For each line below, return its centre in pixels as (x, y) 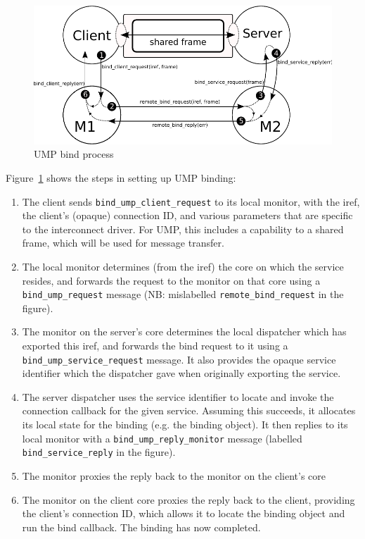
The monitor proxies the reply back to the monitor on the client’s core (174, 475)
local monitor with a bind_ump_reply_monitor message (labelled (162, 438)
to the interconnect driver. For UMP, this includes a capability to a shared (183, 229)
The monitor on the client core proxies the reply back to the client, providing (188, 499)
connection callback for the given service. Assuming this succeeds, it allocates (189, 410)
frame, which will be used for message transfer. (123, 243)
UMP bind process (74, 154)
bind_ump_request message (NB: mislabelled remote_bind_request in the (183, 294)
